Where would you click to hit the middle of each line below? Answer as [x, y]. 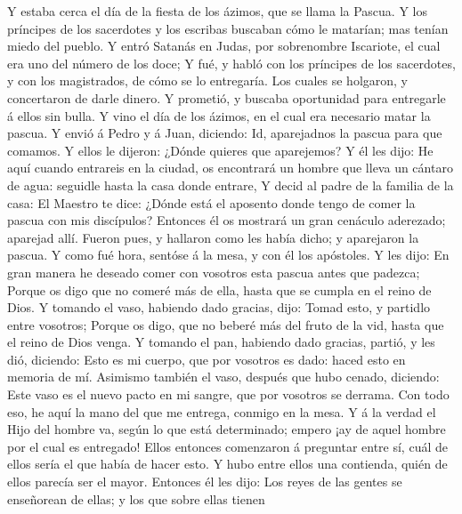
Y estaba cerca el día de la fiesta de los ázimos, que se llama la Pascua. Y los [217, 11]
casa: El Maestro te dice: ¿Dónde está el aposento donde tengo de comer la [211, 202]
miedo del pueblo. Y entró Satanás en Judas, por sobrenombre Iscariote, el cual [224, 46]
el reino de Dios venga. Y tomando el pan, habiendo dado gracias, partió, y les [221, 342]
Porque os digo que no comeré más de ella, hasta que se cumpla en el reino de [219, 289]
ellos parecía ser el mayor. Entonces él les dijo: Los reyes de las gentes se [205, 482]
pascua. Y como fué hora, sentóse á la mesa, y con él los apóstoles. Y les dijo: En [228, 255]
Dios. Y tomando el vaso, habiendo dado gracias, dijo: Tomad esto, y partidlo [219, 307]
